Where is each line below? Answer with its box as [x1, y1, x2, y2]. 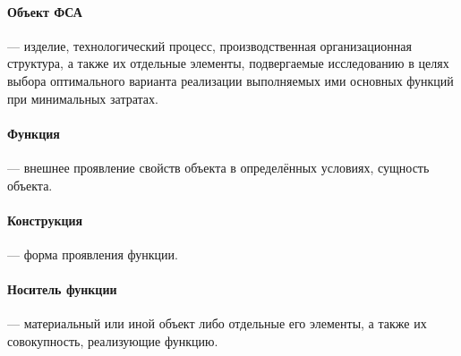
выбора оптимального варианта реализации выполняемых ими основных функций [7, 71, 454, 89]
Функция [7, 123, 60, 142]
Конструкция [7, 210, 83, 229]
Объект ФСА [7, 2, 82, 21]
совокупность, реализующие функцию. [7, 331, 218, 350]
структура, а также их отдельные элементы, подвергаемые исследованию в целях [7, 54, 449, 72]
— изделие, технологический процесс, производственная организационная [7, 36, 412, 55]
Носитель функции [7, 280, 117, 299]
